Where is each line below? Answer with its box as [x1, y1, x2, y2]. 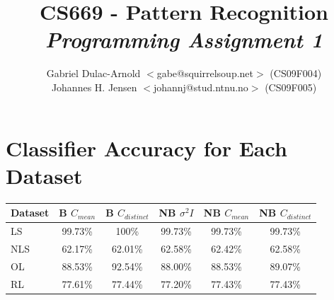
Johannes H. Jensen [51, 79, 137, 94]
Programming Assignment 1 [45, 25, 323, 54]
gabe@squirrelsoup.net [156, 66, 254, 81]
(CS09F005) [265, 79, 317, 94]
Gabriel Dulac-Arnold [46, 66, 141, 81]
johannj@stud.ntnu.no [153, 79, 248, 94]
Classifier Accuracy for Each [6, 133, 287, 162]
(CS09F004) [270, 66, 322, 81]
